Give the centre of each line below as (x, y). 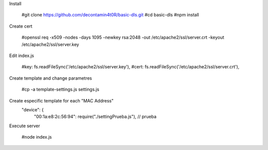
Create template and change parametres (51, 78)
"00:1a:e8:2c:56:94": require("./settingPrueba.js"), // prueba (95, 117)
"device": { (33, 109)
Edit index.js (22, 55)
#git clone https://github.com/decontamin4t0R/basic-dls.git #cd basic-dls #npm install (110, 15)
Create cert (21, 26)
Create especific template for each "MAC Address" (61, 100)
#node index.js (37, 137)
